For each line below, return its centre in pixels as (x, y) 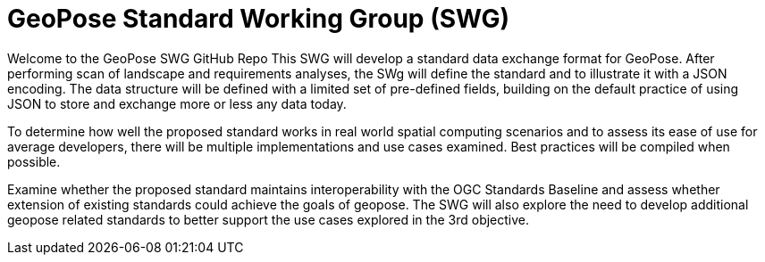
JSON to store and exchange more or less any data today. (177, 103)
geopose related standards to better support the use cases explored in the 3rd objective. (269, 219)
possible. (34, 161)
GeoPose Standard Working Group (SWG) (258, 19)
